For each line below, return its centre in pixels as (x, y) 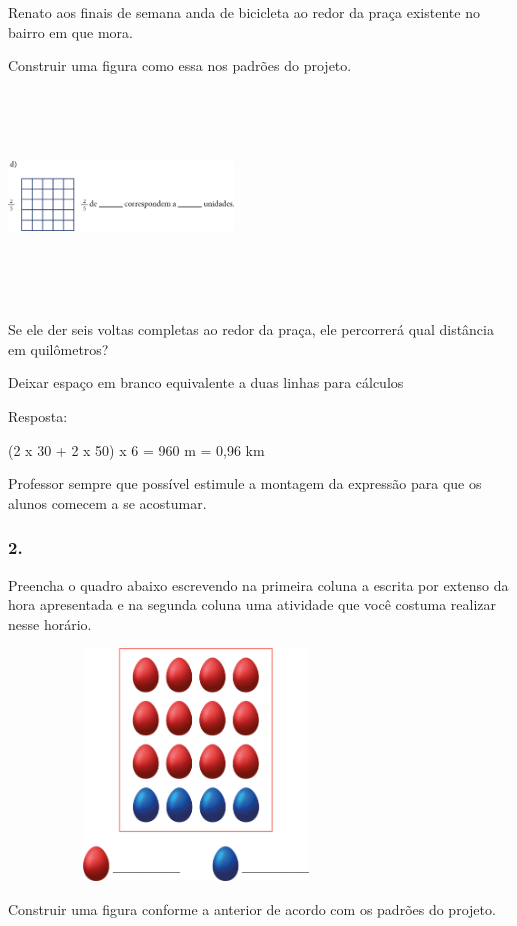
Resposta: (38, 416)
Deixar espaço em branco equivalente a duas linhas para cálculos (206, 382)
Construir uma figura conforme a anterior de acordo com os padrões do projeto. (252, 908)
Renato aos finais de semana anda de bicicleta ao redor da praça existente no (244, 12)
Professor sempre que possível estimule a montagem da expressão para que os (245, 483)
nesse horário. (50, 623)
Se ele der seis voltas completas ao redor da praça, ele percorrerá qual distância (251, 329)
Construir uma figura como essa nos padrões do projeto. (180, 65)
